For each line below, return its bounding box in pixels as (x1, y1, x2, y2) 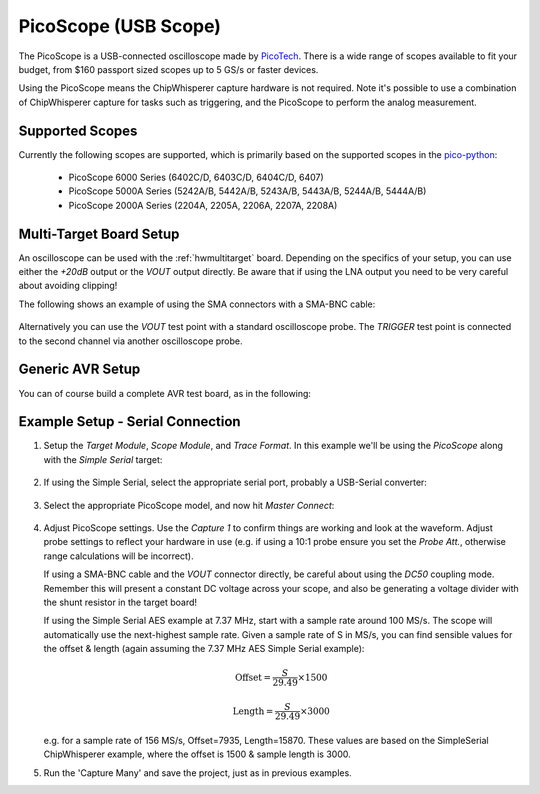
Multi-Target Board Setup (18, 225, 180, 242)
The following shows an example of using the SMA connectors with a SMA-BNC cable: (18, 298, 376, 310)
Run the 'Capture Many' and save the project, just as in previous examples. (43, 766, 352, 779)
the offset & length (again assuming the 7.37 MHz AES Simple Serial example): (43, 643, 365, 655)
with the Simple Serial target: (43, 453, 163, 465)
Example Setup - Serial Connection (18, 413, 241, 430)
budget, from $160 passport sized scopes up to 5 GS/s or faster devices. (18, 63, 319, 75)
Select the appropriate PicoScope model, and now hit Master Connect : (43, 499, 335, 511)
